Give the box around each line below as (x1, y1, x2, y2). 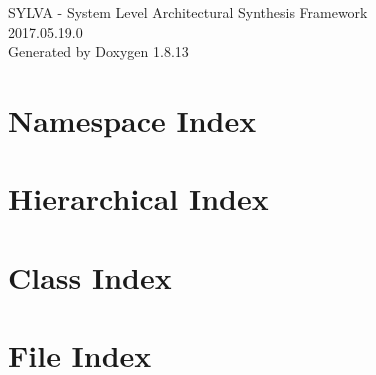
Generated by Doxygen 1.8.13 (8, 41, 189, 62)
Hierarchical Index (8, 178, 269, 219)
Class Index (8, 256, 172, 297)
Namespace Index (8, 99, 257, 140)
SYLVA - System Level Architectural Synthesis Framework (8, 2, 368, 22)
